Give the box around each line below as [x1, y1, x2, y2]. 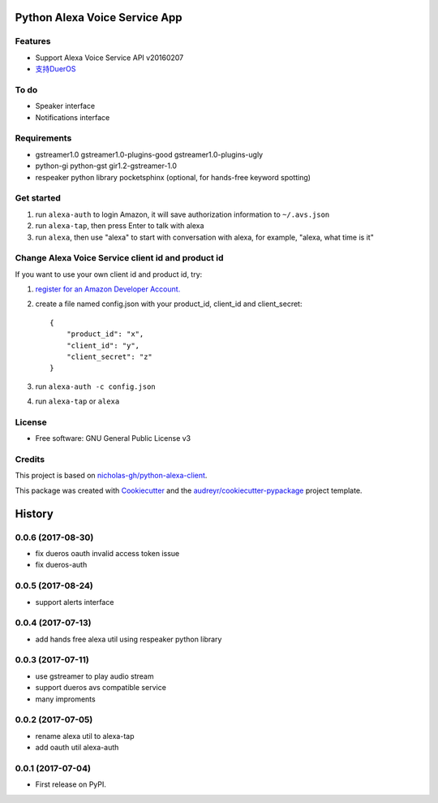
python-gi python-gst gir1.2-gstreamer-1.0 [35, 161, 178, 171]
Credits [15, 454, 45, 465]
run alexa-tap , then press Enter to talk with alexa [35, 221, 204, 231]
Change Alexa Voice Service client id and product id [15, 253, 224, 264]
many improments [35, 694, 97, 704]
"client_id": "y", [66, 341, 140, 350]
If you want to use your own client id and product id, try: [15, 269, 203, 279]
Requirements [15, 132, 72, 144]
